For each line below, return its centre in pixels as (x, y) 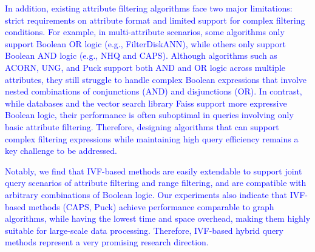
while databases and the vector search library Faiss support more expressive (146, 103)
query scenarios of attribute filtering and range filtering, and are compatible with (156, 183)
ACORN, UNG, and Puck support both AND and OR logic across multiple (145, 67)
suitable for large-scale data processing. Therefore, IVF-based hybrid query (144, 230)
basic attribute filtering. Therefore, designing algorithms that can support (142, 126)
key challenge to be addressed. (61, 151)
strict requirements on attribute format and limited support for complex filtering (155, 20)
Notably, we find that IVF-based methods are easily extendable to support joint (154, 171)
